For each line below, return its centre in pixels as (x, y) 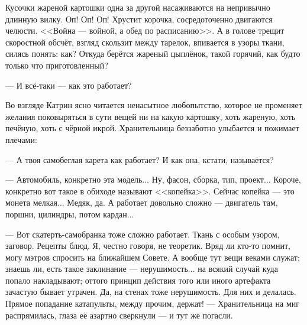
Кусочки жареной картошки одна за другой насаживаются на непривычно (138, 7)
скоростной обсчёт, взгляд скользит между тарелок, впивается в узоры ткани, (145, 42)
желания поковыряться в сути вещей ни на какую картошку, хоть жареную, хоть (151, 116)
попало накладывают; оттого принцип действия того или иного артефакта (138, 280)
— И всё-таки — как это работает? (69, 85)
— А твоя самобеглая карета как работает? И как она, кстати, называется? (140, 159)
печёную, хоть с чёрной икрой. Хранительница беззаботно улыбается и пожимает (152, 128)
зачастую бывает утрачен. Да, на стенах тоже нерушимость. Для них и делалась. (151, 292)
